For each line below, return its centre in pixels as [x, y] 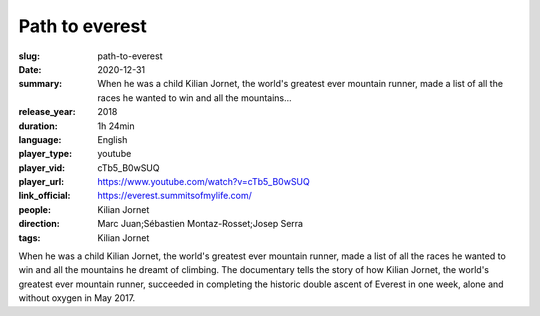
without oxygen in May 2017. [77, 298]
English [112, 139]
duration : [38, 126]
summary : [40, 84]
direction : [39, 224]
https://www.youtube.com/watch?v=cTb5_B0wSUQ [203, 182]
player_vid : [41, 167]
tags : [29, 237]
